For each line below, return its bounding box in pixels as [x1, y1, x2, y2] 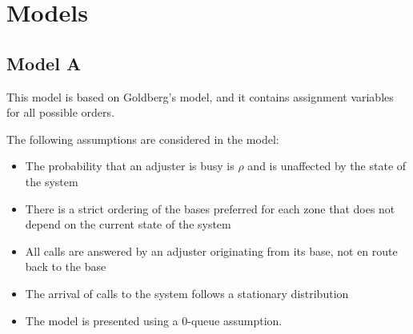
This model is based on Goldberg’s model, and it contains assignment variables [6, 88, 394, 105]
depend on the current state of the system [25, 216, 231, 233]
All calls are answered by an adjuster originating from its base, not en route [25, 242, 398, 259]
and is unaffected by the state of [247, 157, 407, 174]
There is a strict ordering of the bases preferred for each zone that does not [25, 200, 395, 217]
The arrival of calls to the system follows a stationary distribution [25, 284, 349, 301]
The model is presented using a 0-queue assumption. [25, 312, 283, 328]
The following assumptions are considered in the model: [6, 130, 279, 147]
